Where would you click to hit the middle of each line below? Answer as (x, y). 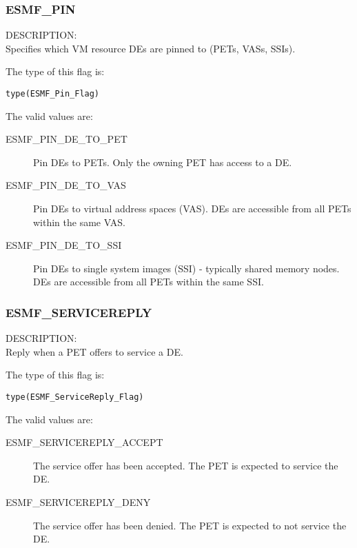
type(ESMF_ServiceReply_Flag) (75, 397)
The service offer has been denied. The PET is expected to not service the (190, 525)
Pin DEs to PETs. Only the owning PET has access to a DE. (163, 162)
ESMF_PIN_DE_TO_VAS (66, 185)
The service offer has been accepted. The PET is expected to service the (186, 465)
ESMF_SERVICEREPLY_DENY (78, 502)
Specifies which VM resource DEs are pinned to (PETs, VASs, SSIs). (151, 48)
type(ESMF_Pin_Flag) (53, 94)
